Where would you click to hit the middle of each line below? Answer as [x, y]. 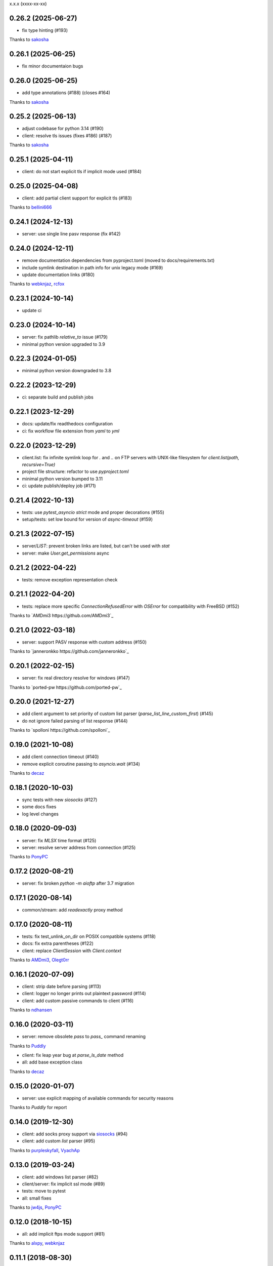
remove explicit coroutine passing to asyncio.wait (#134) [81, 764]
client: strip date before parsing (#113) [61, 986]
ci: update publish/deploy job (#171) [59, 486]
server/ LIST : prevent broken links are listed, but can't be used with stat [96, 546]
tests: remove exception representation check [70, 579]
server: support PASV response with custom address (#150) [84, 642]
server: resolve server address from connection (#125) [79, 847]
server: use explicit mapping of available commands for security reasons [98, 1098]
